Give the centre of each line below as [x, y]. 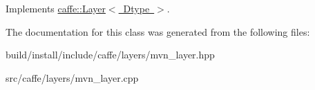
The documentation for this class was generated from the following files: [158, 31]
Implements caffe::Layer [56, 8]
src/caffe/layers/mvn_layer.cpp [72, 77]
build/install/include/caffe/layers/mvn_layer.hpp [110, 55]
